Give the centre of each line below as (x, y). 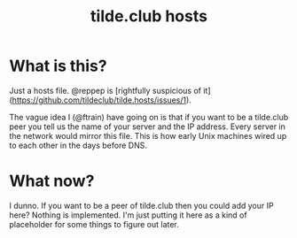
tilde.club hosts (149, 16)
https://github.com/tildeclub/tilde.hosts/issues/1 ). (102, 100)
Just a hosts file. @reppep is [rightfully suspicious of (106, 90)
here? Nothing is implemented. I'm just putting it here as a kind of (128, 215)
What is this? (59, 66)
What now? (52, 181)
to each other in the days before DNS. (78, 145)
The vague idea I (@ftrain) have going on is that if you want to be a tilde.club (149, 117)
